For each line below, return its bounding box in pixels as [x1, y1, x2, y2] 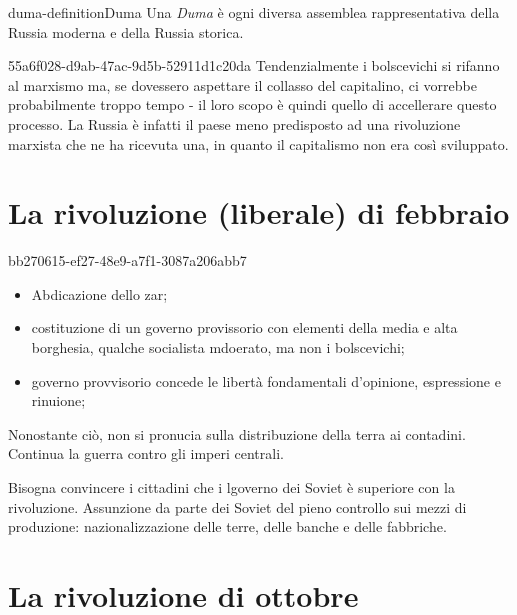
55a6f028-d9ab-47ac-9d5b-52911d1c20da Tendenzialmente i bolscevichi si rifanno [8, 55, 500, 76]
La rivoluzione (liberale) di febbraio [8, 192, 510, 233]
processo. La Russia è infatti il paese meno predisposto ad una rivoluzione [8, 113, 461, 134]
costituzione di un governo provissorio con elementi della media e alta [31, 317, 458, 338]
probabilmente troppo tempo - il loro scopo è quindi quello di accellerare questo [8, 94, 497, 115]
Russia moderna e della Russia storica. [8, 21, 244, 42]
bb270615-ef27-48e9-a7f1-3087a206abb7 [8, 250, 247, 271]
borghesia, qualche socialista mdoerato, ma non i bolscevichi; [31, 337, 405, 358]
